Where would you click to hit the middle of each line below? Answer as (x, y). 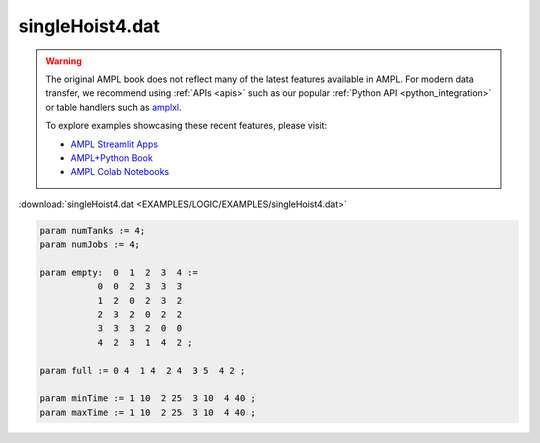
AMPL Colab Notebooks (120, 172)
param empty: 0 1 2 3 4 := (119, 272)
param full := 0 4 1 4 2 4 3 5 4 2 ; (142, 370)
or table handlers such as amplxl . (113, 107)
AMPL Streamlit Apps (114, 144)
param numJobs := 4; (89, 244)
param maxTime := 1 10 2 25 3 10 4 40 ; (148, 412)
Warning (63, 61)
